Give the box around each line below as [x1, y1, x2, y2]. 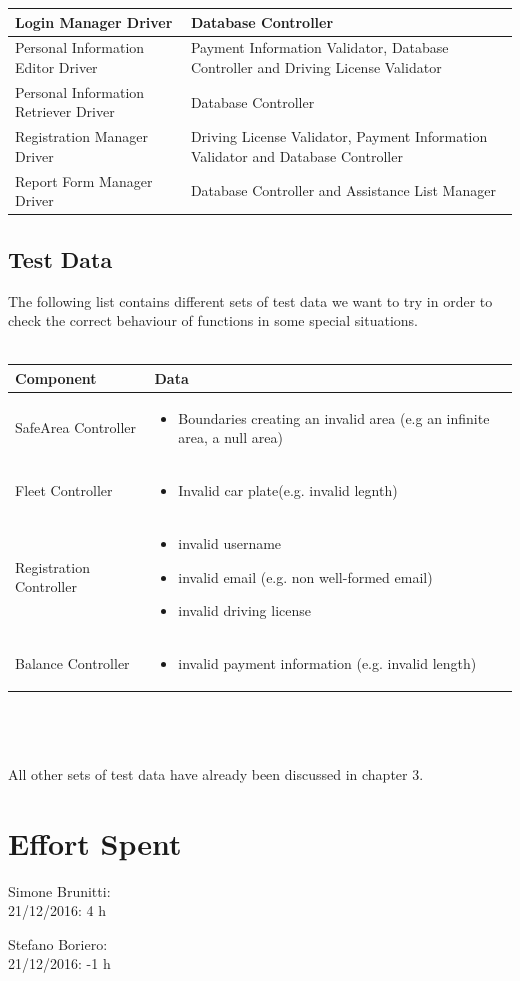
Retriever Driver [15, 101, 115, 122]
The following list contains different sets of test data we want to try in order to [8, 290, 493, 311]
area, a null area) [178, 427, 283, 448]
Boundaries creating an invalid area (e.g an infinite [178, 407, 490, 428]
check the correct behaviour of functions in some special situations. [8, 310, 418, 331]
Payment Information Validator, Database [190, 37, 449, 58]
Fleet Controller [15, 480, 113, 501]
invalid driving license [178, 600, 312, 621]
